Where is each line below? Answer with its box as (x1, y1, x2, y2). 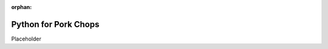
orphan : (11, 4, 32, 10)
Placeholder (11, 35, 42, 42)
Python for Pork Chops (11, 19, 100, 30)
